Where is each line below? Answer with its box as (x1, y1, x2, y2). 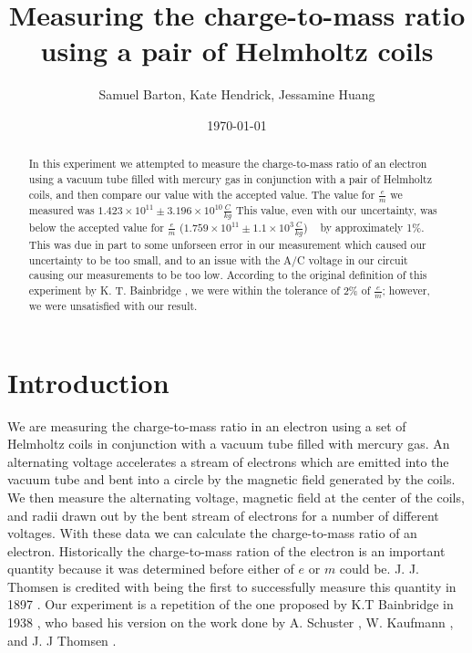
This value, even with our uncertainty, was (235, 202, 437, 217)
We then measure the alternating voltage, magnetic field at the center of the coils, (7, 487, 465, 506)
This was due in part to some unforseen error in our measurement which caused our (28, 236, 426, 252)
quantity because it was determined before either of (7, 559, 294, 578)
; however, (382, 282, 430, 297)
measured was (28, 202, 95, 217)
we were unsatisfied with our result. (28, 297, 198, 313)
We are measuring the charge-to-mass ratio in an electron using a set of (7, 416, 406, 435)
